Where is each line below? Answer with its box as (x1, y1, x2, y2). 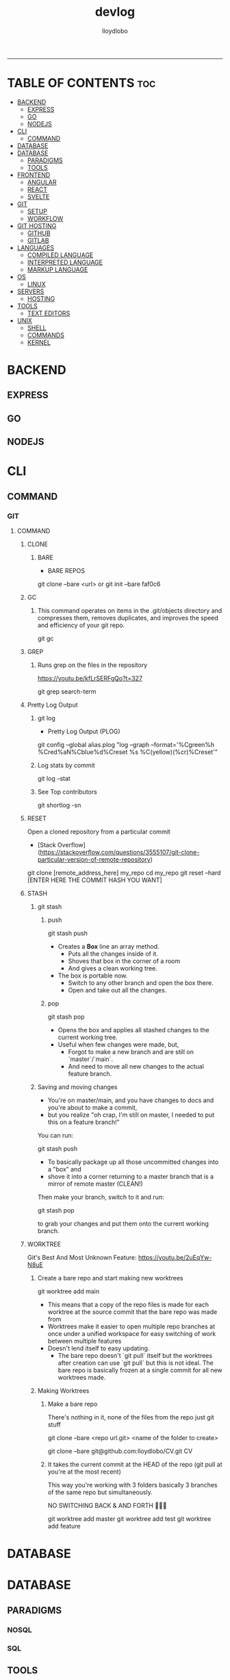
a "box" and (47, 1165, 81, 1173)
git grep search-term (37, 687, 97, 696)
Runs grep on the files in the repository (37, 661, 148, 669)
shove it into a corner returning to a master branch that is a (47, 1173, 214, 1181)
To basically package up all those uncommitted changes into (47, 1158, 219, 1166)
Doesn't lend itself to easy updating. (47, 1344, 150, 1352)
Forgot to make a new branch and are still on (68, 1048, 194, 1056)
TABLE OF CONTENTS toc (7, 75, 156, 91)
